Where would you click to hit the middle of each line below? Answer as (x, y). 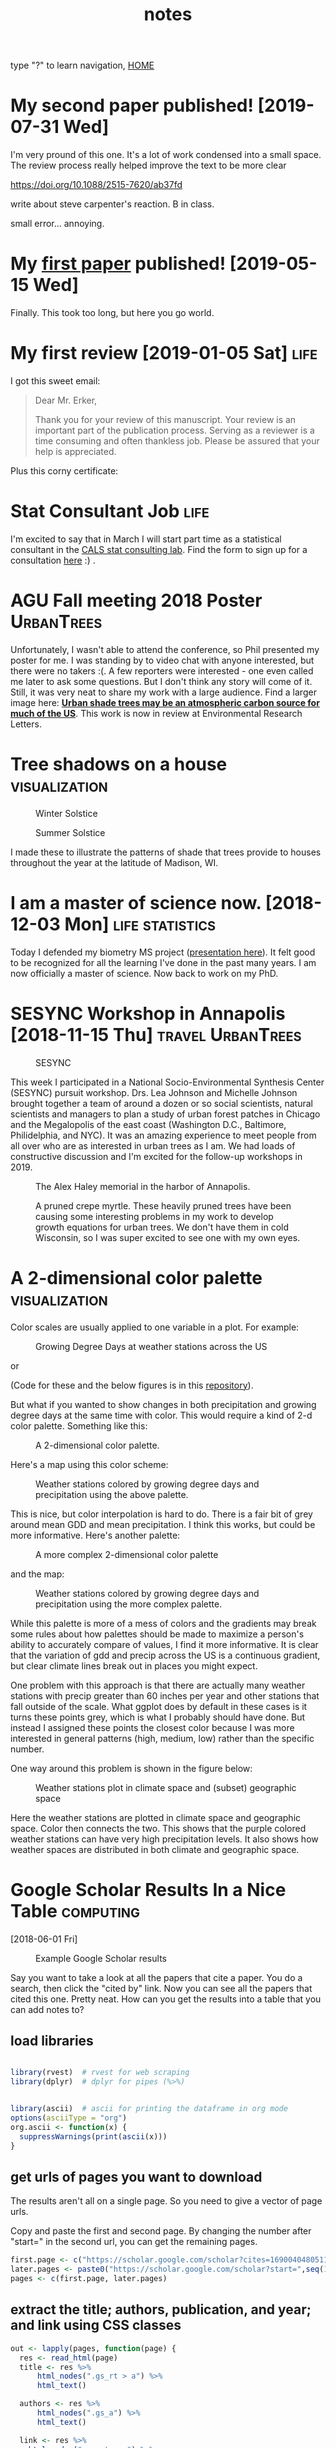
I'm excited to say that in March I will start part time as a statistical (146, 539)
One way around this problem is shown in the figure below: (131, 1768)
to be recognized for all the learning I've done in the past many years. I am (163, 962)
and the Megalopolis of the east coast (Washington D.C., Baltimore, (148, 1124)
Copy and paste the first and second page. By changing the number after (161, 2231)
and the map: (37, 1574)
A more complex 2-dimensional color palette (127, 1554)
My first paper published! (118, 264)
